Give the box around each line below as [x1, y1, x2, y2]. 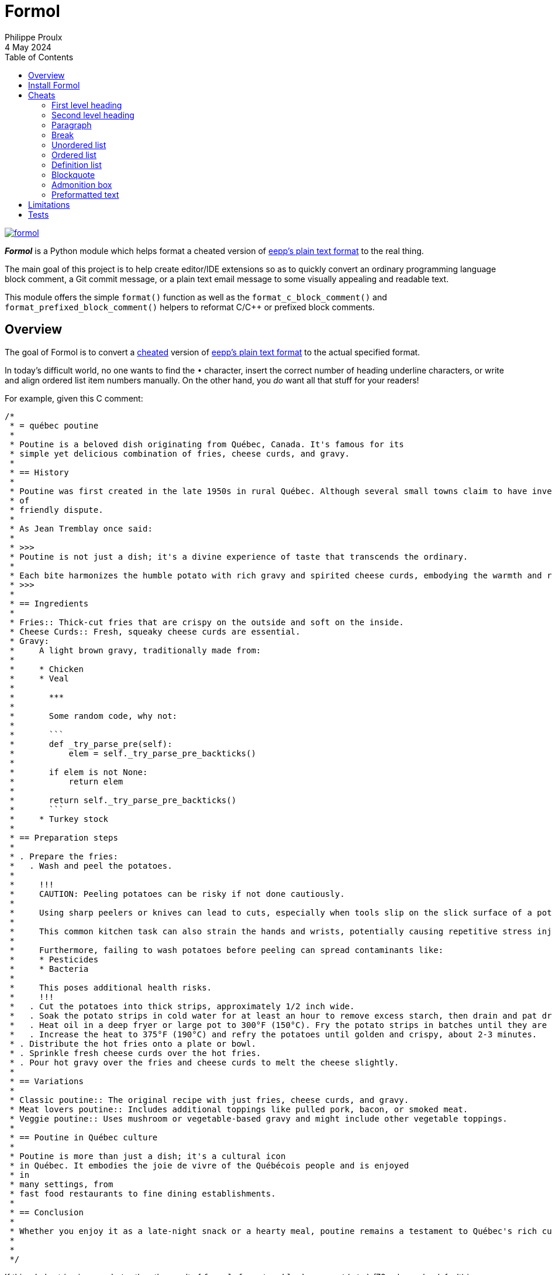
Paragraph [51, 119, 92, 130]
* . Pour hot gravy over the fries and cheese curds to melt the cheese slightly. [9, 1057, 399, 1067]
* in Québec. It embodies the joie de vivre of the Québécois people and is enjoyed [9, 1160, 409, 1170]
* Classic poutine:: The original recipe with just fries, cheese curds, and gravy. [9, 1095, 409, 1105]
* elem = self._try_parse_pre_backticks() [9, 748, 256, 758]
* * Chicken [9, 664, 84, 674]
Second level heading [51, 109, 134, 120]
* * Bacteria [9, 964, 89, 974]
